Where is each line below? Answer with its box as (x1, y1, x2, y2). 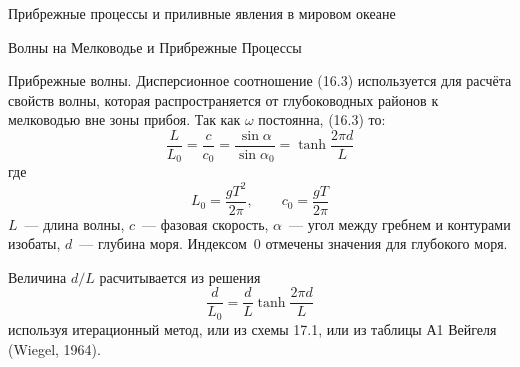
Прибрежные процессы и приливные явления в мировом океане (8, 3, 396, 23)
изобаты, (8, 233, 61, 254)
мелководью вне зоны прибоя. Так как (8, 109, 241, 130)
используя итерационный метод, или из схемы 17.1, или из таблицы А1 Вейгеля (8, 318, 497, 339)
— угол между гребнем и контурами (289, 213, 511, 234)
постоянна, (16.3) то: (258, 109, 386, 130)
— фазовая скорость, (142, 213, 269, 234)
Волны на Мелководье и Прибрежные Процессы (8, 36, 302, 57)
